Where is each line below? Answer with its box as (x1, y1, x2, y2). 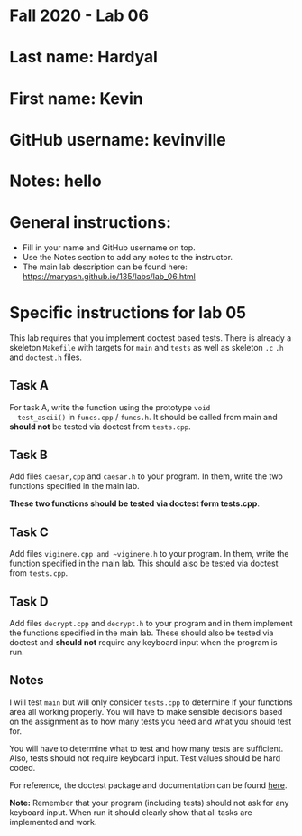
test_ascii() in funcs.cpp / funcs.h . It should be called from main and (17, 411, 278, 422)
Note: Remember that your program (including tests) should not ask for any (9, 797, 289, 808)
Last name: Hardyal (9, 47, 158, 68)
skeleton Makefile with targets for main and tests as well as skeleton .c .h (9, 342, 284, 352)
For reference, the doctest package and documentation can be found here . (9, 779, 288, 791)
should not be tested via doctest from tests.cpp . (9, 421, 191, 432)
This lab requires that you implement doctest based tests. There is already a (9, 332, 292, 343)
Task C (9, 524, 50, 540)
